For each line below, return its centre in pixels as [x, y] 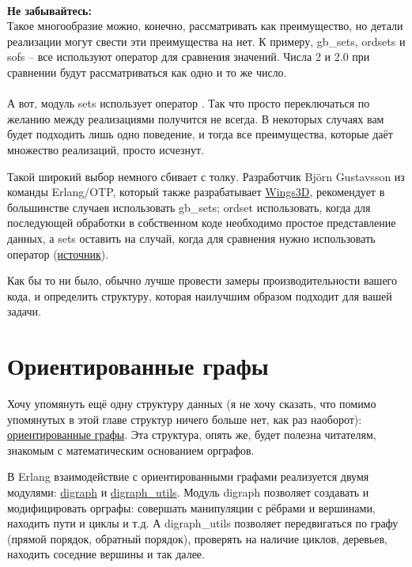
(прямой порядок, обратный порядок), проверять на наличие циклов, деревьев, [197, 538]
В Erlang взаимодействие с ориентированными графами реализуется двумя [188, 476]
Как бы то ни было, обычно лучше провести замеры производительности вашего [202, 280]
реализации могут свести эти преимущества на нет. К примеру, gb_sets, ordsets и [206, 41]
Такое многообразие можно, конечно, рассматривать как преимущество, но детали [205, 26]
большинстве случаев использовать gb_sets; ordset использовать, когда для [189, 207]
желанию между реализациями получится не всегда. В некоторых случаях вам [196, 118]
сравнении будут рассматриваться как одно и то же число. [147, 72]
